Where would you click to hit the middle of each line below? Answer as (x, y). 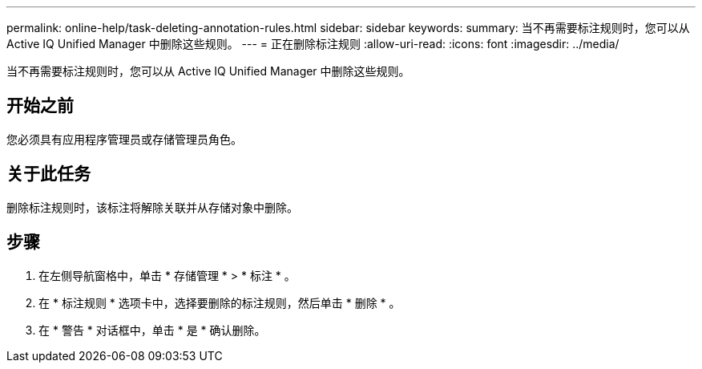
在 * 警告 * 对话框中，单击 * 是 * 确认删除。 (152, 330)
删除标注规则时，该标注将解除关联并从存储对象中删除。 (152, 207)
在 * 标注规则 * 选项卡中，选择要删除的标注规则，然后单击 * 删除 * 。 (220, 302)
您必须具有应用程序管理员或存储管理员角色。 (124, 139)
